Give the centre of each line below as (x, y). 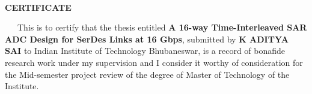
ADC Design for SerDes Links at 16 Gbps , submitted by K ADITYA (147, 39)
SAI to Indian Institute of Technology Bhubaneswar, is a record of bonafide (145, 51)
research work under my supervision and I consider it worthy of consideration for (154, 62)
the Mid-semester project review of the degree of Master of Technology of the (147, 74)
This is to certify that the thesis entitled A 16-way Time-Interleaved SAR (162, 27)
